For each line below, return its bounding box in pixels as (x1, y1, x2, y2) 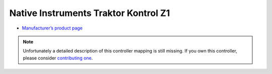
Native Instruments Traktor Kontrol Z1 (9, 7, 170, 18)
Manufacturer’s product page (22, 25, 83, 31)
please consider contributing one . (23, 55, 93, 61)
